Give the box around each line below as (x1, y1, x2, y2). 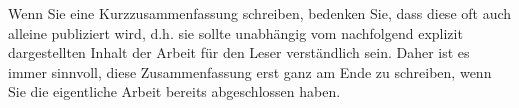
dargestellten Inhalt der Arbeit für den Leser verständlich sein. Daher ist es (8, 42, 470, 63)
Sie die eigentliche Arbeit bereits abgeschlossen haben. (8, 81, 341, 102)
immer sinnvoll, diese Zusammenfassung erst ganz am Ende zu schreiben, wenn (8, 61, 492, 82)
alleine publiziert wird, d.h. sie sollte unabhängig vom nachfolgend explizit (8, 22, 463, 43)
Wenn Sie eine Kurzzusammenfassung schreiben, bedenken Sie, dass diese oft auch (8, 3, 512, 23)
